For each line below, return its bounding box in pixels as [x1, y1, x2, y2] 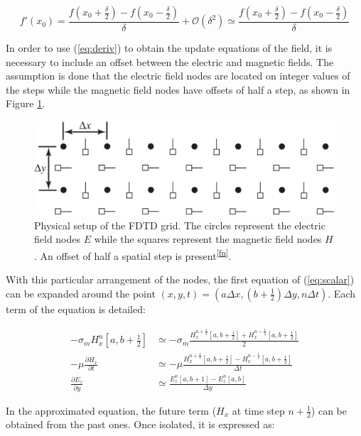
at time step [232, 403, 285, 418]
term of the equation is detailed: [6, 301, 146, 316]
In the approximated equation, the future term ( [6, 403, 217, 418]
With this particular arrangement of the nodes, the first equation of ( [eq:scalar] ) [6, 271, 355, 286]
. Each [328, 285, 355, 300]
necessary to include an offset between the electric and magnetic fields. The [6, 54, 334, 69]
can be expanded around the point [6, 285, 156, 300]
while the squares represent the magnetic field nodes [94, 231, 322, 246]
